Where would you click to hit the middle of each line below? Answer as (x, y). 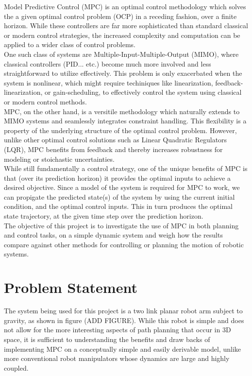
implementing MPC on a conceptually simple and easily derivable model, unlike (123, 349)
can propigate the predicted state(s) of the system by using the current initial (119, 197)
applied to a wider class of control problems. (70, 44)
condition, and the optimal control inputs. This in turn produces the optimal (118, 206)
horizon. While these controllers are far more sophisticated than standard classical (126, 26)
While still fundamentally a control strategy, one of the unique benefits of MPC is (126, 168)
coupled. (16, 367)
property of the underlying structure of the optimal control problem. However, (120, 130)
